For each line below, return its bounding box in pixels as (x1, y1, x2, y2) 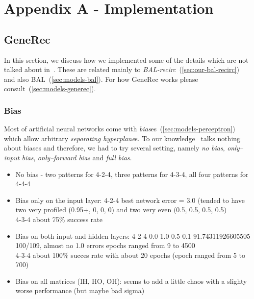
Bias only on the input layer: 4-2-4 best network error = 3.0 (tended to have (15, 195, 245, 205)
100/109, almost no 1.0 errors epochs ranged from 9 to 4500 (15, 240, 195, 250)
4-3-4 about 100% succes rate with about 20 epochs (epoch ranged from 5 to (15, 249, 245, 260)
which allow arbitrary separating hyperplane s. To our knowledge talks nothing (4, 133, 241, 143)
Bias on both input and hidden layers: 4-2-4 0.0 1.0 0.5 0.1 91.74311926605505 (15, 230, 251, 241)
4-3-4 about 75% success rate (15, 214, 102, 224)
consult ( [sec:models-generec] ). (4, 83, 96, 94)
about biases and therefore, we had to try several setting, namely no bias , (4, 143, 225, 153)
